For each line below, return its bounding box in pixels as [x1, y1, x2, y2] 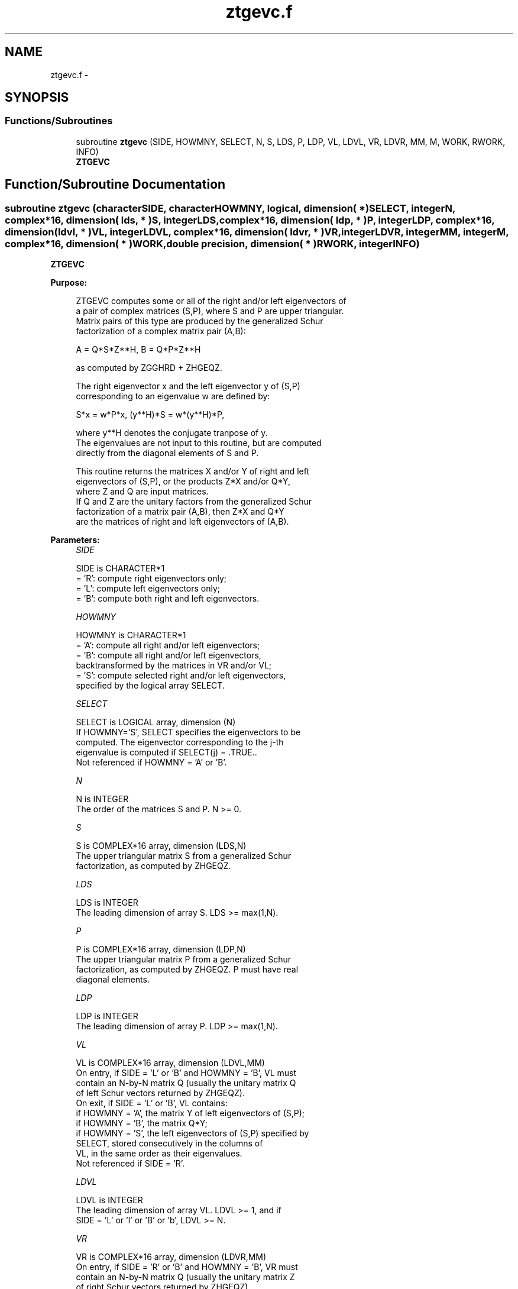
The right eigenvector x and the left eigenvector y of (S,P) [76, 381, 300, 392]
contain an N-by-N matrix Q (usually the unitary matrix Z [76, 1272, 295, 1282]
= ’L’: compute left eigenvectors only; [76, 583, 221, 594]
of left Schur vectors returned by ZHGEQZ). [76, 1088, 245, 1099]
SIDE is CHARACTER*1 [76, 563, 165, 574]
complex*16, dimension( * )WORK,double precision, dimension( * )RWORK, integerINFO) [5, 237, 420, 250]
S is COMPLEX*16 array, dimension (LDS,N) [76, 841, 247, 851]
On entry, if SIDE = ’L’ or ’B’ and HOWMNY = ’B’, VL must [76, 1068, 296, 1078]
